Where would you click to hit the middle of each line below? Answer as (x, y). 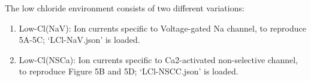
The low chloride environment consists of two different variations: (125, 8)
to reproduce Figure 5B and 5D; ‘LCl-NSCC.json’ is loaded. (129, 71)
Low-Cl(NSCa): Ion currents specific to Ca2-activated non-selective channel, (158, 59)
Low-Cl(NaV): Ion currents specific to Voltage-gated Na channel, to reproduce (163, 28)
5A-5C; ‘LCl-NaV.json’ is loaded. (79, 40)
